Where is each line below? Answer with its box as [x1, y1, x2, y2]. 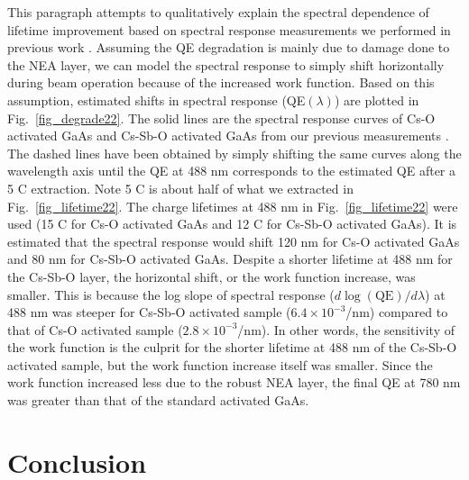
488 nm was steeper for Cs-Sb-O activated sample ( [7, 303, 291, 322]
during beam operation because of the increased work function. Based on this [7, 73, 435, 92]
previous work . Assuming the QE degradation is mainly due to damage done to [7, 38, 450, 57]
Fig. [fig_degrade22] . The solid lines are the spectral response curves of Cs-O [7, 108, 436, 127]
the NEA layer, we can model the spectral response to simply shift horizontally [7, 55, 445, 74]
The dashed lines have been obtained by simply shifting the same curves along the [7, 143, 462, 162]
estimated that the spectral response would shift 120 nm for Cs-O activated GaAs [7, 231, 460, 250]
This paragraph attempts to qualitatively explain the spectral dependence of [7, 3, 429, 21]
